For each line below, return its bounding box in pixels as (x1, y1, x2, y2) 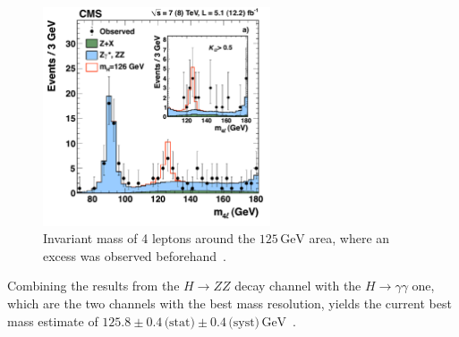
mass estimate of (7, 311, 98, 330)
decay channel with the (234, 276, 361, 295)
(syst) (228, 316, 260, 329)
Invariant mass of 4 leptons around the (43, 229, 256, 248)
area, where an (309, 229, 390, 248)
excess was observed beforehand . (43, 246, 226, 265)
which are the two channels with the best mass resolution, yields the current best (7, 294, 452, 313)
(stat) (164, 316, 195, 329)
